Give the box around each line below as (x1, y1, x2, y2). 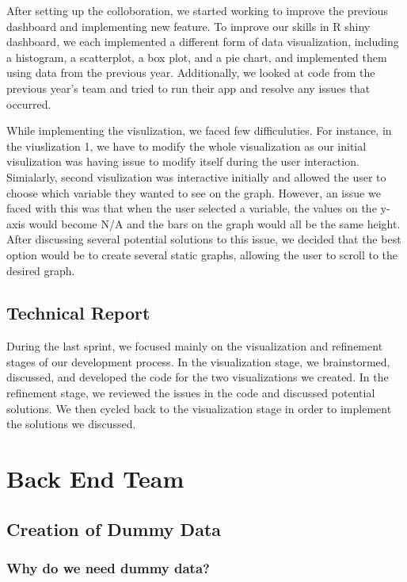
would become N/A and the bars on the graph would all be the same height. (29, 215, 401, 232)
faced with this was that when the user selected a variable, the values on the (6, 200, 377, 216)
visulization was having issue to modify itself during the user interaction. (6, 153, 359, 170)
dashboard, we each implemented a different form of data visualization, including (6, 33, 399, 50)
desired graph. (6, 262, 75, 278)
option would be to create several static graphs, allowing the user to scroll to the (6, 246, 398, 262)
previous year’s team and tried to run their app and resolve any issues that (6, 79, 371, 96)
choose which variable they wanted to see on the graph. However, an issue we (6, 184, 381, 201)
